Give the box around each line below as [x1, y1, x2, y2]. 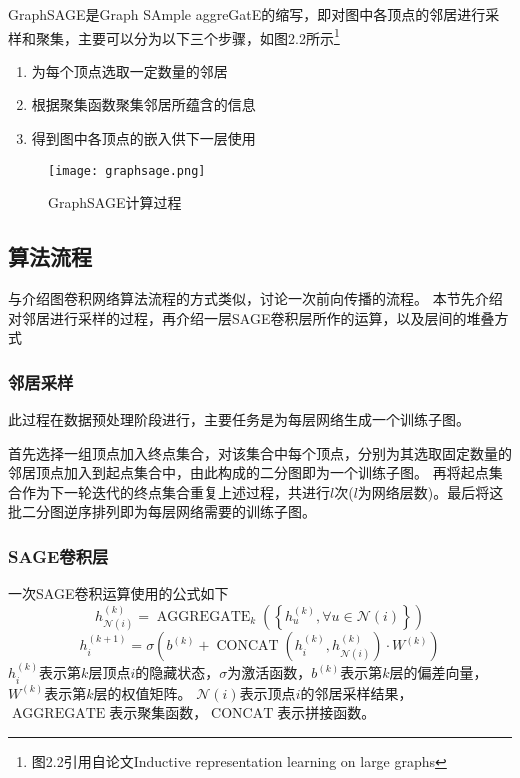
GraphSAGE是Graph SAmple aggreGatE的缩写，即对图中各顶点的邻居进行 [8, 4, 486, 24]
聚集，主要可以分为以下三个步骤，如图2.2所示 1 [35, 24, 340, 48]
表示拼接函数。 [277, 702, 376, 723]
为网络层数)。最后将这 [357, 481, 504, 502]
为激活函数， [227, 662, 312, 683]
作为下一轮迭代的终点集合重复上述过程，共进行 [21, 481, 330, 502]
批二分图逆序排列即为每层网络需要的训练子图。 [8, 501, 316, 522]
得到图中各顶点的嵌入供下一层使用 [31, 128, 256, 149]
